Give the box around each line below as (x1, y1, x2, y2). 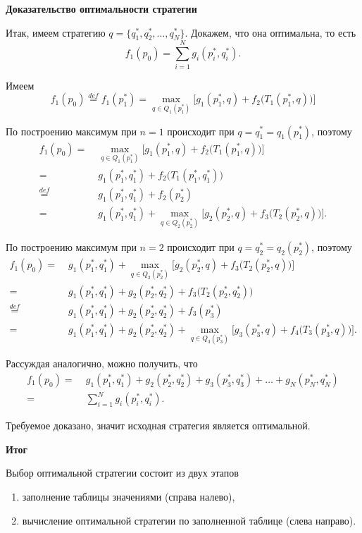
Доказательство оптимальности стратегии (6, 1, 197, 16)
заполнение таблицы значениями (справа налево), (22, 489, 235, 504)
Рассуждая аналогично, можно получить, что (6, 356, 198, 371)
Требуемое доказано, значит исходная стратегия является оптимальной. (6, 418, 311, 433)
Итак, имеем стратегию (6, 25, 106, 39)
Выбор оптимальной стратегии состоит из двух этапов (6, 465, 239, 480)
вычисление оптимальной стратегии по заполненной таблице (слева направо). (22, 513, 356, 527)
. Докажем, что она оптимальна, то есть (185, 25, 356, 39)
